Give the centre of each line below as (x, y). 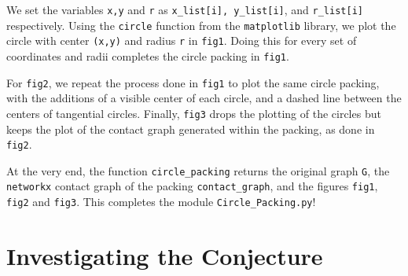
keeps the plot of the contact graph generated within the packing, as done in (191, 129)
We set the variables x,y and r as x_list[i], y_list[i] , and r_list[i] (185, 9)
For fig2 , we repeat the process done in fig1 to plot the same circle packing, (193, 82)
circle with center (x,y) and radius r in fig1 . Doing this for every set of (182, 40)
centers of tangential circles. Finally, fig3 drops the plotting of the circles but (194, 113)
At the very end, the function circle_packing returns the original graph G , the (198, 170)
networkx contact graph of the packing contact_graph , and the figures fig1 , (192, 186)
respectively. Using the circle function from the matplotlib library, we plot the (201, 25)
